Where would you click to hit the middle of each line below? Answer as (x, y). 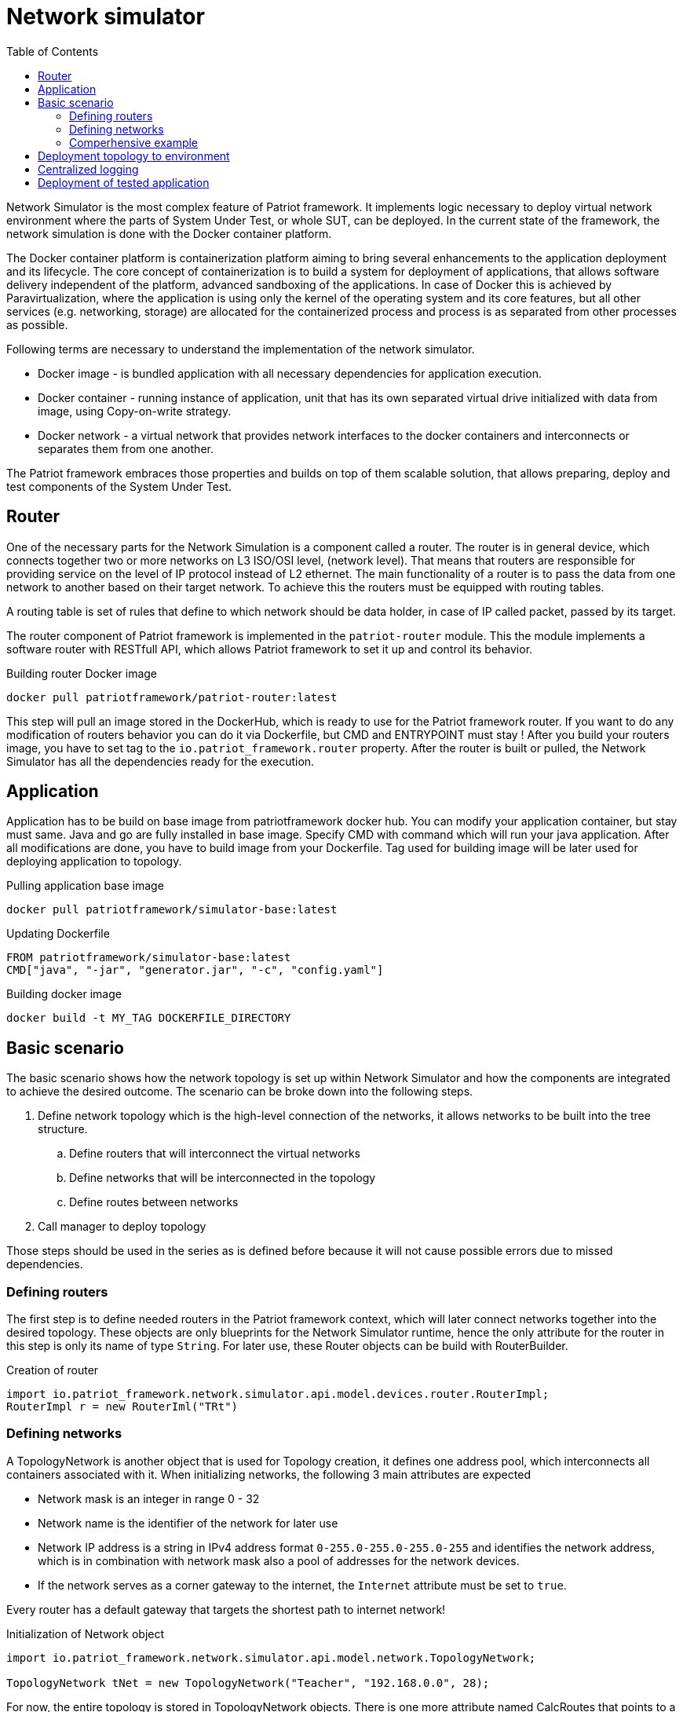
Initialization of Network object (86, 1633)
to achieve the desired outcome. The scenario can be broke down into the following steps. (240, 1092)
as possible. (37, 324)
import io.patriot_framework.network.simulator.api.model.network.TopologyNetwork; (271, 1657)
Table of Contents (53, 51)
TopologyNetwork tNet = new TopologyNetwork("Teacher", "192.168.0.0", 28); (248, 1683)
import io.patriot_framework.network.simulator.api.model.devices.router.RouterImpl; (278, 1394)
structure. (63, 1129)
